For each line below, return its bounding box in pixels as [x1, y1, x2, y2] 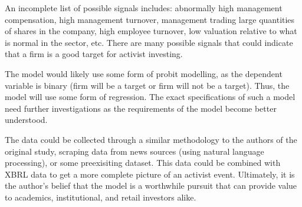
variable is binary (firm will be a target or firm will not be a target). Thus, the [5, 79, 290, 91]
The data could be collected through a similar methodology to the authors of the [5, 133, 297, 145]
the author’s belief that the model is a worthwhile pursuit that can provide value [5, 179, 297, 192]
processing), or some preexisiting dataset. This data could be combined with [5, 156, 281, 169]
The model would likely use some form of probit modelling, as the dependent [5, 67, 283, 79]
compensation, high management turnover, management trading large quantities [5, 13, 295, 25]
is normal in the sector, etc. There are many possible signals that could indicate [5, 36, 293, 48]
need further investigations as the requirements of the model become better [5, 102, 277, 114]
